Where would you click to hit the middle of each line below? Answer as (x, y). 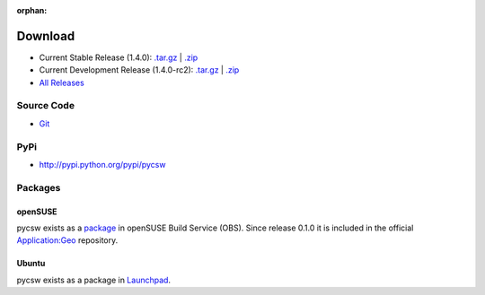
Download (46, 36)
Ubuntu (31, 264)
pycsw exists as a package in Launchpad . (93, 280)
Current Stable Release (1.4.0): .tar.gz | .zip (119, 57)
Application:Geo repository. (67, 240)
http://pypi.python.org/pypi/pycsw (102, 164)
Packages (39, 187)
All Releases (62, 82)
